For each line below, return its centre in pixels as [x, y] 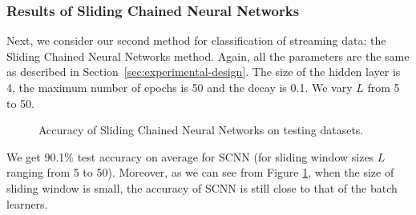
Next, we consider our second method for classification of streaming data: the [196, 40]
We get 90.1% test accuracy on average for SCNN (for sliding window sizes [190, 156]
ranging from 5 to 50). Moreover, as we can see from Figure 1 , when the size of [200, 172]
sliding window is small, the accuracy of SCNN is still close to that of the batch [202, 187]
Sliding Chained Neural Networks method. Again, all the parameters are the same [208, 56]
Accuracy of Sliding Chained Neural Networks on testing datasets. [201, 130]
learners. [27, 203]
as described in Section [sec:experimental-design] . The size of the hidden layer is [204, 72]
